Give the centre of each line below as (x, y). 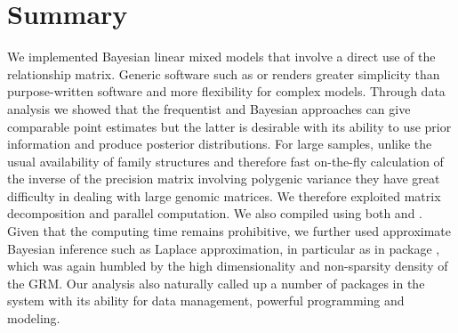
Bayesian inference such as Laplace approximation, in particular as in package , (224, 248)
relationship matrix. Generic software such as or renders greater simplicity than (224, 73)
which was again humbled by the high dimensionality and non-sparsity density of (228, 266)
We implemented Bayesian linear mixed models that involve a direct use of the (221, 57)
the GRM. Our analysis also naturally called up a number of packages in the (216, 283)
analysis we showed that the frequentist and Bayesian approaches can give (209, 108)
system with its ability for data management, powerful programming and (206, 301)
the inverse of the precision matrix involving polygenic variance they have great (224, 179)
